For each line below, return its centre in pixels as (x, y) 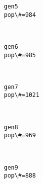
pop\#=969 (20, 136)
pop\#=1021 (22, 95)
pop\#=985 (20, 55)
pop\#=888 (20, 176)
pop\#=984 (20, 15)
